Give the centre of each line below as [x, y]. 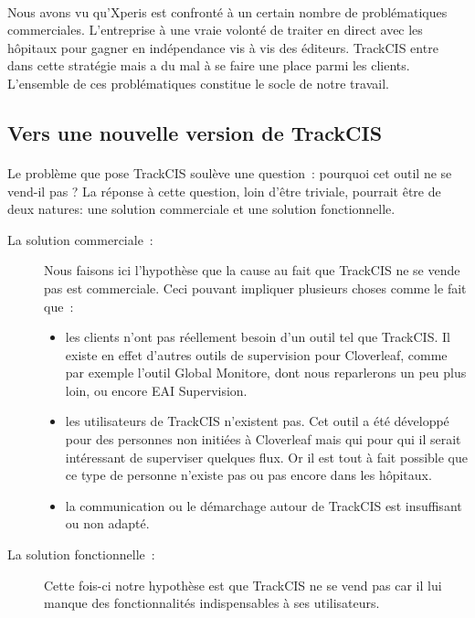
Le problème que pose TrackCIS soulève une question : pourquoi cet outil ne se [230, 172]
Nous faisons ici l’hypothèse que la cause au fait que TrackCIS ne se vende [252, 270]
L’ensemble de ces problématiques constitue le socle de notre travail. [198, 83]
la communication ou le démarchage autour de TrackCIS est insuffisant [264, 505]
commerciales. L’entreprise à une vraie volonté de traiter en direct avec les [215, 30]
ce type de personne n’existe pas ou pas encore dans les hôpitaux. [248, 475]
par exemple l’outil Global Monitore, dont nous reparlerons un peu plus [266, 373]
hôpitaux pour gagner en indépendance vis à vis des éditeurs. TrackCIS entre [223, 47]
